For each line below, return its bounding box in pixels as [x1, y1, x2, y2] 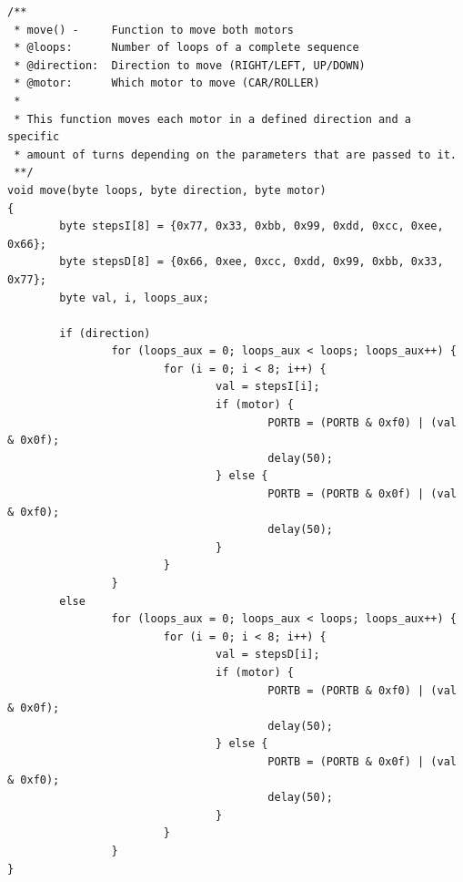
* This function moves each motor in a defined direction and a [14, 112, 411, 126]
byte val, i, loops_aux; [59, 291, 209, 304]
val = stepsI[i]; [216, 380, 320, 394]
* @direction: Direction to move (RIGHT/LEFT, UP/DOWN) [14, 58, 366, 72]
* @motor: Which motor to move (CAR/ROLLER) [14, 77, 320, 90]
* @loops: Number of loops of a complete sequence [14, 41, 359, 55]
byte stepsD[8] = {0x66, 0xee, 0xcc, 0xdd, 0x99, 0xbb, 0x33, [59, 255, 444, 269]
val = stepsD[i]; [216, 648, 320, 661]
